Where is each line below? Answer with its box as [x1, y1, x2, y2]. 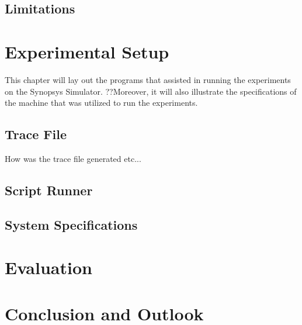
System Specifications [5, 215, 138, 233]
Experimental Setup [5, 39, 169, 63]
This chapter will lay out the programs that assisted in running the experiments [5, 73, 291, 85]
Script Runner [5, 181, 93, 199]
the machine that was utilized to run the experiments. [5, 96, 198, 109]
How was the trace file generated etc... [5, 152, 141, 164]
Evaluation [5, 255, 92, 279]
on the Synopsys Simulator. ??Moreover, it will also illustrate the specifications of [5, 85, 297, 97]
